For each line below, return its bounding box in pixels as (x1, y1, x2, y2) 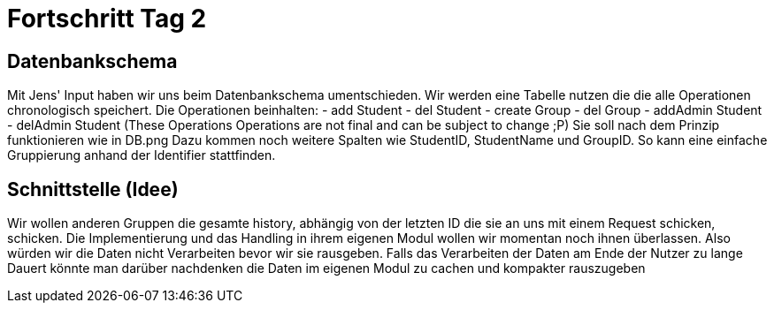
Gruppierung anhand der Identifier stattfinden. (7, 147, 276, 163)
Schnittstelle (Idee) (7, 178, 179, 200)
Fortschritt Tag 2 (7, 4, 207, 34)
